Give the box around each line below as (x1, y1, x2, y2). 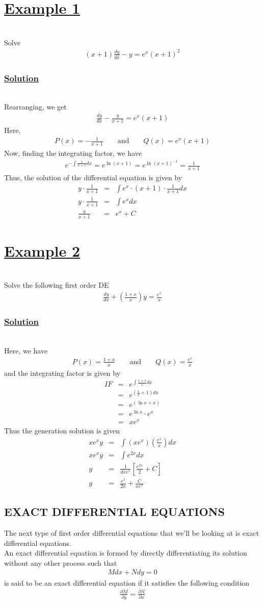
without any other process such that (4, 557, 117, 568)
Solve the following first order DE (4, 280, 109, 290)
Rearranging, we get (4, 101, 67, 112)
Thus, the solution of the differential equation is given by (4, 172, 182, 183)
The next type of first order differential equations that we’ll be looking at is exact (4, 528, 259, 538)
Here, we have (4, 345, 48, 355)
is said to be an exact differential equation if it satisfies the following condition (4, 577, 250, 588)
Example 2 (4, 240, 81, 261)
